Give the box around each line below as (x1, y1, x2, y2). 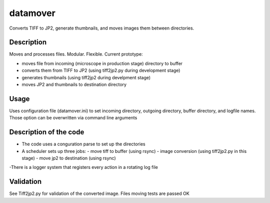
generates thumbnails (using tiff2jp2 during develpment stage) (21, 74, 151, 80)
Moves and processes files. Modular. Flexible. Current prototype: (9, 51, 143, 57)
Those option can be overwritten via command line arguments (9, 115, 137, 121)
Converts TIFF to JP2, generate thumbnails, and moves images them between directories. (9, 25, 194, 31)
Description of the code (9, 128, 84, 136)
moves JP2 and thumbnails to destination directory (21, 82, 127, 88)
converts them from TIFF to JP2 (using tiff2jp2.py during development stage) (21, 68, 180, 74)
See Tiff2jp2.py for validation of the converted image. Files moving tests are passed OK (9, 190, 189, 196)
